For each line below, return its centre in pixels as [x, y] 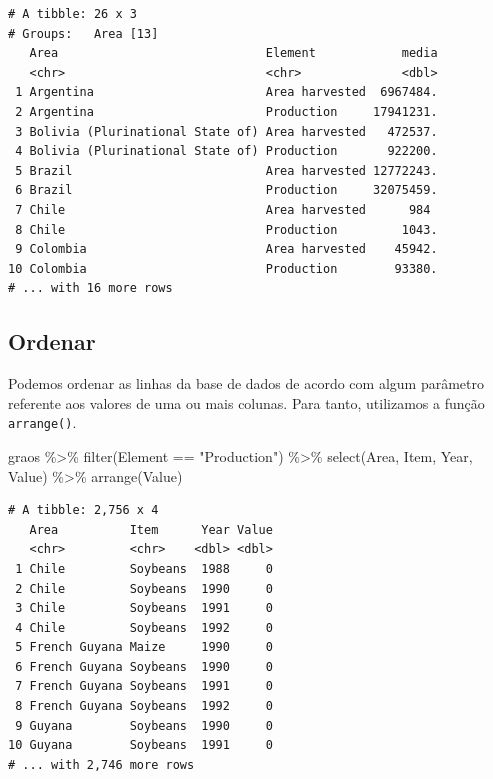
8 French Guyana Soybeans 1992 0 [144, 706]
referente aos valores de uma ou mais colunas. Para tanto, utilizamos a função [246, 402]
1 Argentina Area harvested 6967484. [226, 92]
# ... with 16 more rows [90, 288]
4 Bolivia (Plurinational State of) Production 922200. [226, 151]
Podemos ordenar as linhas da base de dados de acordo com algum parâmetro [246, 383]
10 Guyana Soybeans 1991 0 [140, 745]
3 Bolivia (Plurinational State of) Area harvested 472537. [226, 131]
